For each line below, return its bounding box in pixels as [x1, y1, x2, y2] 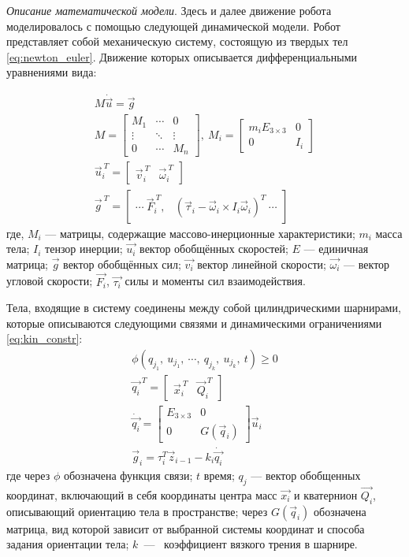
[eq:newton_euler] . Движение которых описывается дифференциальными [6, 48, 357, 65]
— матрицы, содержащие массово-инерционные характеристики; [45, 225, 355, 241]
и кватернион [294, 486, 358, 503]
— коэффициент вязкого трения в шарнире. [143, 536, 358, 552]
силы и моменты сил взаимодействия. [125, 273, 306, 289]
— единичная [303, 240, 369, 257]
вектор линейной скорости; [197, 255, 326, 272]
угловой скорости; [6, 273, 93, 289]
